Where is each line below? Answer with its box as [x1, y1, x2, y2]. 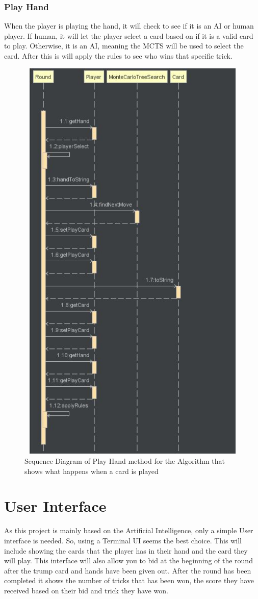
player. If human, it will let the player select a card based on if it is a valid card [4, 30, 253, 41]
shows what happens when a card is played [24, 465, 159, 476]
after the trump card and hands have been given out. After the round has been [4, 565, 251, 576]
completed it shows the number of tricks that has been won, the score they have [4, 575, 254, 586]
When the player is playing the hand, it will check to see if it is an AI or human [4, 20, 254, 31]
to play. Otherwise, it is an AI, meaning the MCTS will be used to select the [4, 40, 244, 51]
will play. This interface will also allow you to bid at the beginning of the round [4, 555, 253, 566]
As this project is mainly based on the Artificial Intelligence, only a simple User [4, 525, 253, 536]
